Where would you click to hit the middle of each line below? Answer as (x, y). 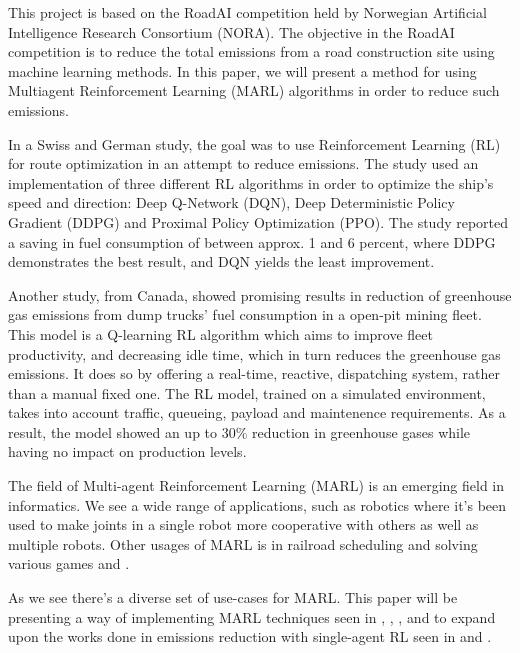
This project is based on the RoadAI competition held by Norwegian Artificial (247, 12)
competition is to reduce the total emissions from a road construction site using (251, 51)
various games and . (69, 563)
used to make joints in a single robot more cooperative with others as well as (243, 524)
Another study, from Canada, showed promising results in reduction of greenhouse (260, 294)
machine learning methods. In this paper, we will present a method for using (242, 70)
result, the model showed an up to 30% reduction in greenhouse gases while (239, 431)
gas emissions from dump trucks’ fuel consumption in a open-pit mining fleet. (245, 314)
